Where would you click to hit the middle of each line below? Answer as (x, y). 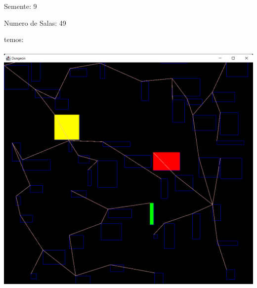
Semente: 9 (21, 6)
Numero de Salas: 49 (35, 22)
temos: (14, 39)
